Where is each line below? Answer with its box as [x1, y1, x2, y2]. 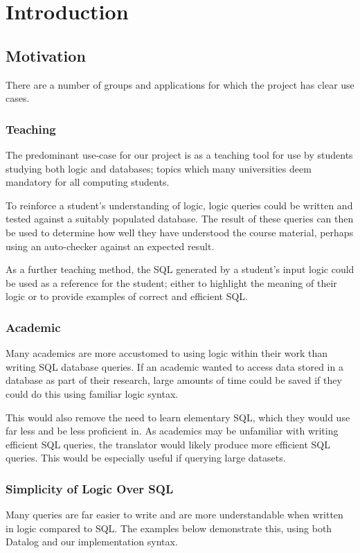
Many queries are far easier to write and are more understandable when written [6, 507, 343, 522]
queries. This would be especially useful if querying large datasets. [6, 450, 286, 465]
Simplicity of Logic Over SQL [6, 480, 174, 497]
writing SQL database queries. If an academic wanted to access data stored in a [6, 359, 343, 374]
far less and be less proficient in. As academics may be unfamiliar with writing [6, 423, 339, 438]
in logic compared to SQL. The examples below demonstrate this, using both [6, 520, 332, 535]
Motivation [6, 44, 86, 66]
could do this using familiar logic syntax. [6, 386, 179, 401]
